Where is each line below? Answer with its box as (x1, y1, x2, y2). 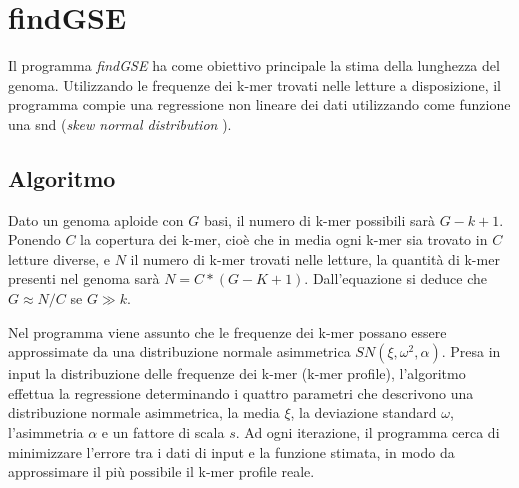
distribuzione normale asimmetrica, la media (8, 402, 280, 423)
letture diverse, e (8, 248, 111, 269)
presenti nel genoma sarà (8, 268, 160, 289)
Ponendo (8, 229, 61, 250)
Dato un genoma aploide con (8, 209, 184, 230)
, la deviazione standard (290, 402, 437, 423)
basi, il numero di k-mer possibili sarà (203, 209, 435, 230)
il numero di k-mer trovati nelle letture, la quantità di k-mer (130, 248, 500, 269)
